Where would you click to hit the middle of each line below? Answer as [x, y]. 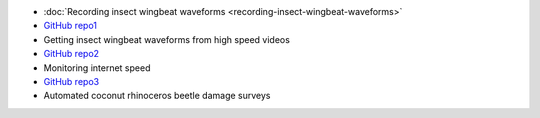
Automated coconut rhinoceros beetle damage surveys [157, 96]
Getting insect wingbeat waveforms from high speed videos [166, 39]
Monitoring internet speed [97, 67]
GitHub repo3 [71, 81]
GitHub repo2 [71, 54]
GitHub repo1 [70, 26]
